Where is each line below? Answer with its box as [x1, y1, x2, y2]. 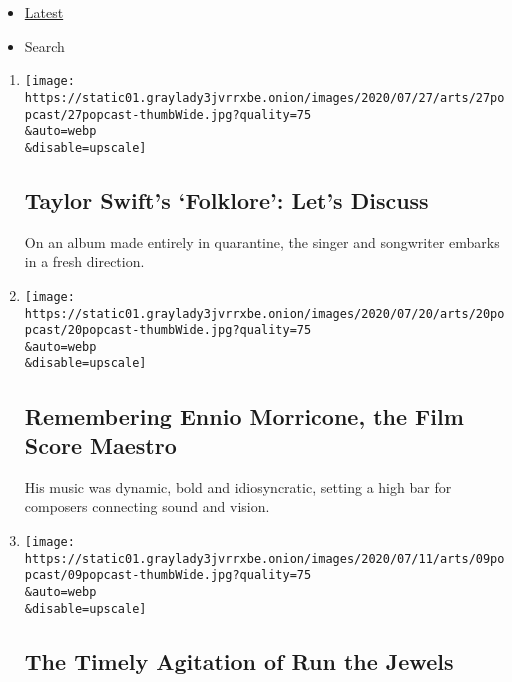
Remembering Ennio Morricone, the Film [24, 400, 464, 431]
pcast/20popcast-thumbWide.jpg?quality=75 [24, 323, 312, 338]
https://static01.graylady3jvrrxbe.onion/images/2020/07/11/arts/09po [24, 551, 505, 566]
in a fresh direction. [24, 251, 145, 272]
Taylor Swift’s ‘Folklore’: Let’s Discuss [24, 184, 429, 215]
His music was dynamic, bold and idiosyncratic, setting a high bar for [24, 476, 452, 497]
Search [24, 35, 65, 56]
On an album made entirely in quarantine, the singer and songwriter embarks [24, 231, 500, 252]
